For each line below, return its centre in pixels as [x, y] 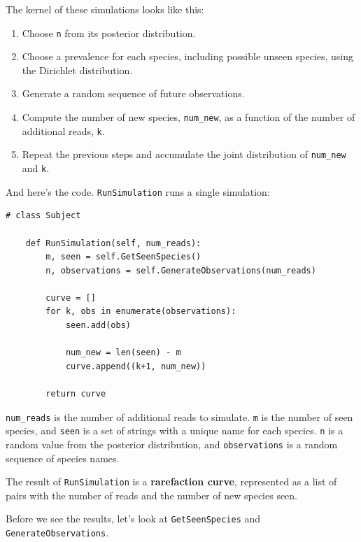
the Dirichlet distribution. [77, 70]
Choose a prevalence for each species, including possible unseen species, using [188, 56]
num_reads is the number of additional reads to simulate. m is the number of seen [179, 416]
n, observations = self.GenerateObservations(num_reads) [181, 270]
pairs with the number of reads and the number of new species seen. [152, 495]
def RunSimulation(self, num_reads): [113, 243]
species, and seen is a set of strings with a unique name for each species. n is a [175, 430]
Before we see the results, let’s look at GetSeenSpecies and [133, 519]
